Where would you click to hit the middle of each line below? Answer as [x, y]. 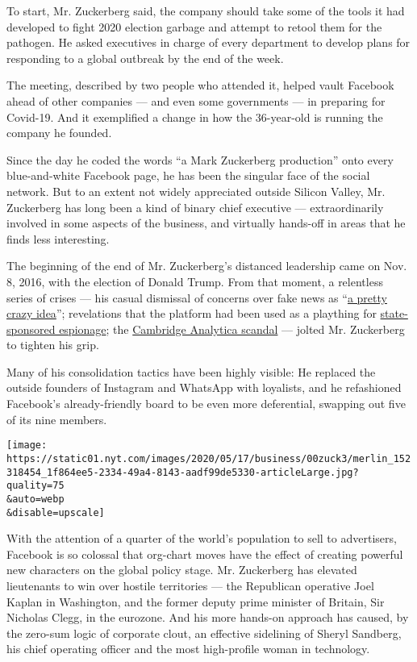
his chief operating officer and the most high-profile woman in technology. [188, 649]
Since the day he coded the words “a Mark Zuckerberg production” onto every [200, 159]
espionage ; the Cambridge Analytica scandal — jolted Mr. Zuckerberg [232, 329]
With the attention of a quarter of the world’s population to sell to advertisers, [202, 538]
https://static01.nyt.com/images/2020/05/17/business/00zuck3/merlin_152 [209, 458]
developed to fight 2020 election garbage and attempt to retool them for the [194, 26]
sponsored [31, 329]
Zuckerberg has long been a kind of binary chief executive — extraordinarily [195, 207]
